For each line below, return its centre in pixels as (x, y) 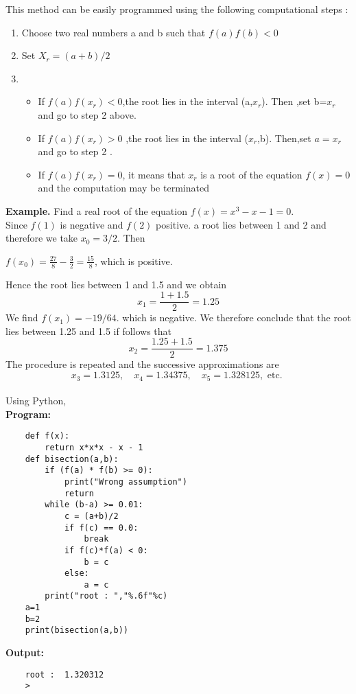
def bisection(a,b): (72, 459)
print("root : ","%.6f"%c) (106, 596)
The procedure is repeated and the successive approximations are (142, 364)
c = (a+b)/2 (91, 516)
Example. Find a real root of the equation (96, 210)
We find (22, 317)
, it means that (154, 174)
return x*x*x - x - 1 (94, 447)
